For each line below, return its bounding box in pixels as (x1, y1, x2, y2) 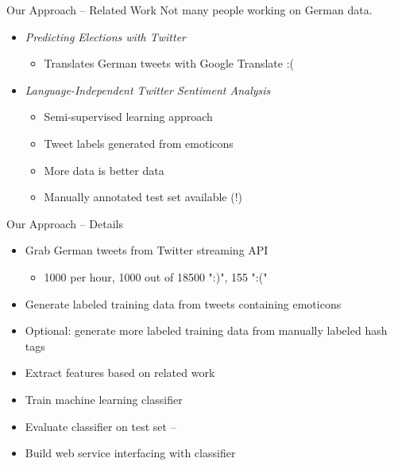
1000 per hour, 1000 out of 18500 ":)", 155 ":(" (44, 268, 268, 285)
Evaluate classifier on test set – (25, 417, 176, 434)
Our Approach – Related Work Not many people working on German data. (6, 2, 373, 17)
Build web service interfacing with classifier (25, 445, 236, 461)
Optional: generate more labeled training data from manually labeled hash (25, 322, 388, 339)
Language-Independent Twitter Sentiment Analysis (25, 81, 271, 98)
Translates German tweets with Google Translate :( (44, 55, 295, 72)
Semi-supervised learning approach (44, 108, 213, 125)
